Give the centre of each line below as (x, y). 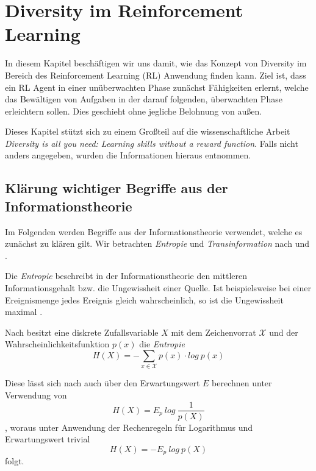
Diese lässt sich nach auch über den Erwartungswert (102, 383)
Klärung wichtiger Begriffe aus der (117, 188)
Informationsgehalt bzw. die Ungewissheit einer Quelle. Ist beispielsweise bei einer (158, 288)
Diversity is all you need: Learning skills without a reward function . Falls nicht (152, 143)
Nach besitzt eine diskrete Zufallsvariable (82, 332)
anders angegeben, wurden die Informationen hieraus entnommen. (128, 155)
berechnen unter (242, 383)
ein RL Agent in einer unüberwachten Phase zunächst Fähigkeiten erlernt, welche (157, 87)
